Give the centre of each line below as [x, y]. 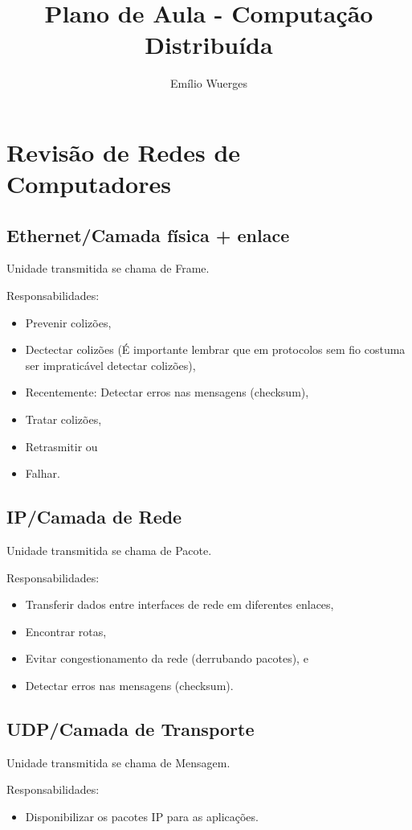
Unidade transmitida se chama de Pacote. [109, 551]
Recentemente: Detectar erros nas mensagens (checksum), [167, 392]
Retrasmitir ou [61, 446]
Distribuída [209, 45]
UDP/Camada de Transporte [131, 728]
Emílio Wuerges [209, 83]
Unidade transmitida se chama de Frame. [108, 268]
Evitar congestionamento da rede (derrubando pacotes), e [167, 658]
